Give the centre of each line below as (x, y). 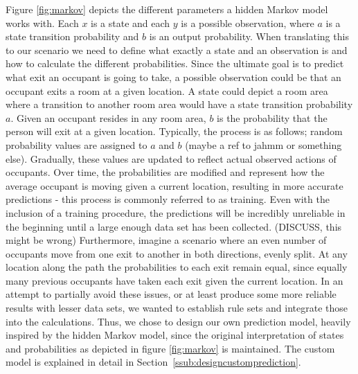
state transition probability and (72, 36)
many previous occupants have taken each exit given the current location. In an (174, 280)
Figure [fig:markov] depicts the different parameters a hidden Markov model (167, 9)
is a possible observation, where (248, 23)
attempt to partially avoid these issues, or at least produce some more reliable (171, 294)
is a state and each (131, 23)
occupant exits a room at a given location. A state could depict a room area (167, 90)
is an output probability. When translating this (249, 36)
